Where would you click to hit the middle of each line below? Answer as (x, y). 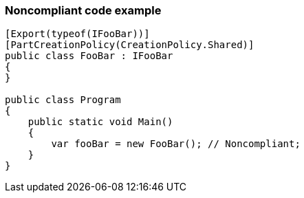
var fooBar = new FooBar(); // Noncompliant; (176, 144)
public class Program (63, 100)
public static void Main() (100, 122)
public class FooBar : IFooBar (89, 56)
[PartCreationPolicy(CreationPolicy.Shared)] (130, 45)
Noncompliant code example (83, 10)
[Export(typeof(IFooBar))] (77, 34)
